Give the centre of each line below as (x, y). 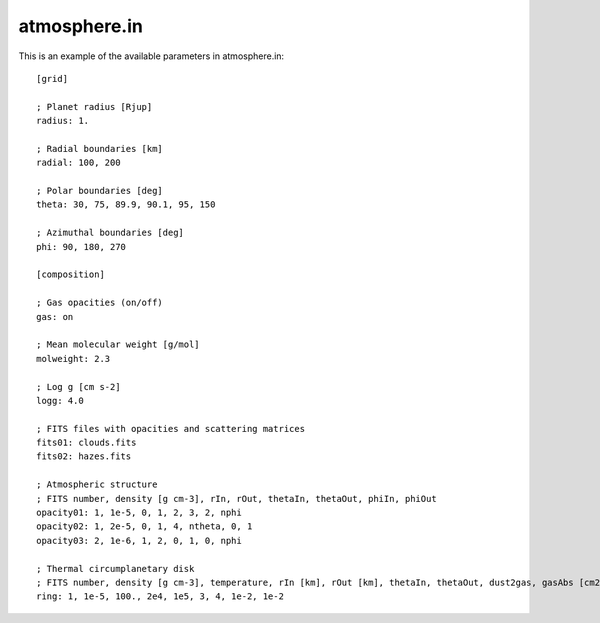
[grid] (52, 78)
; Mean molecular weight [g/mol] (118, 344)
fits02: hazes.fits (84, 456)
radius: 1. (63, 121)
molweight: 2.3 (73, 358)
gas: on (55, 316)
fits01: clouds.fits (86, 443)
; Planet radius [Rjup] (94, 106)
